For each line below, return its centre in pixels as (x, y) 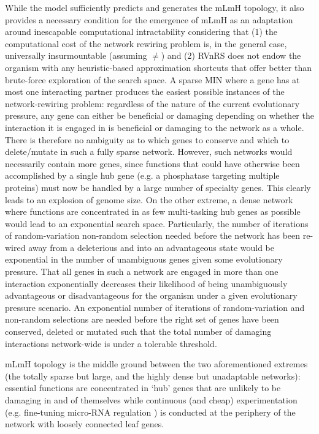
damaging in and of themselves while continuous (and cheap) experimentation (151, 400)
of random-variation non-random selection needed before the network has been (153, 235)
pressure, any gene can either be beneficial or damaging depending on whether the (159, 115)
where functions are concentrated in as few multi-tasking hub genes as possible (153, 211)
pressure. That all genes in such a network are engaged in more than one (142, 271)
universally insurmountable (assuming (76, 55)
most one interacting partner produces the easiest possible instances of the (145, 92)
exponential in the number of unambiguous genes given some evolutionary (144, 259)
